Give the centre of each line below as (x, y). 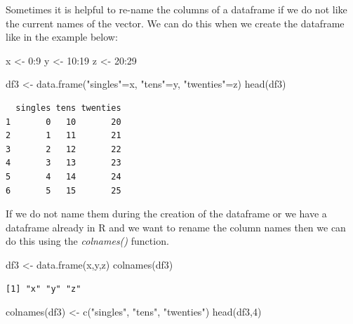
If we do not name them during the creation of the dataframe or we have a (166, 214)
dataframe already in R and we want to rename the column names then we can (176, 227)
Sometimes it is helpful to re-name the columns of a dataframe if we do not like (176, 9)
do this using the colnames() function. (87, 241)
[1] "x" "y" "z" (44, 289)
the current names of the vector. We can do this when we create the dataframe (175, 23)
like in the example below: (62, 37)
